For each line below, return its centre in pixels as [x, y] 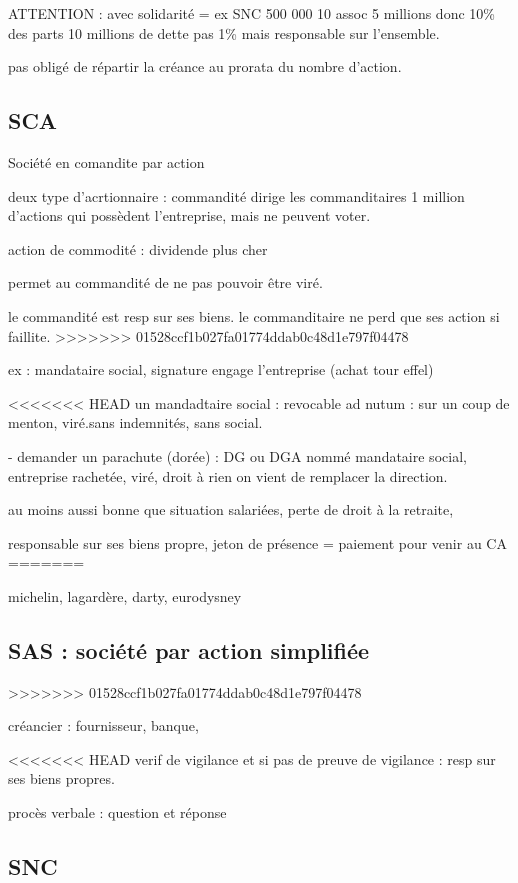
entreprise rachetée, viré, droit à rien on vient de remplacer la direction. [228, 475]
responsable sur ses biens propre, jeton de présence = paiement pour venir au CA [257, 542]
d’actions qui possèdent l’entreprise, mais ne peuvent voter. [189, 215]
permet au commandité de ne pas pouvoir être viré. [165, 282]
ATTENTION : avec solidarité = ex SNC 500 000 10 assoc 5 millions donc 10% [251, 13]
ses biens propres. [61, 778]
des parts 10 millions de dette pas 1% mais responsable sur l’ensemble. [224, 32]
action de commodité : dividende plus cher [138, 248]
